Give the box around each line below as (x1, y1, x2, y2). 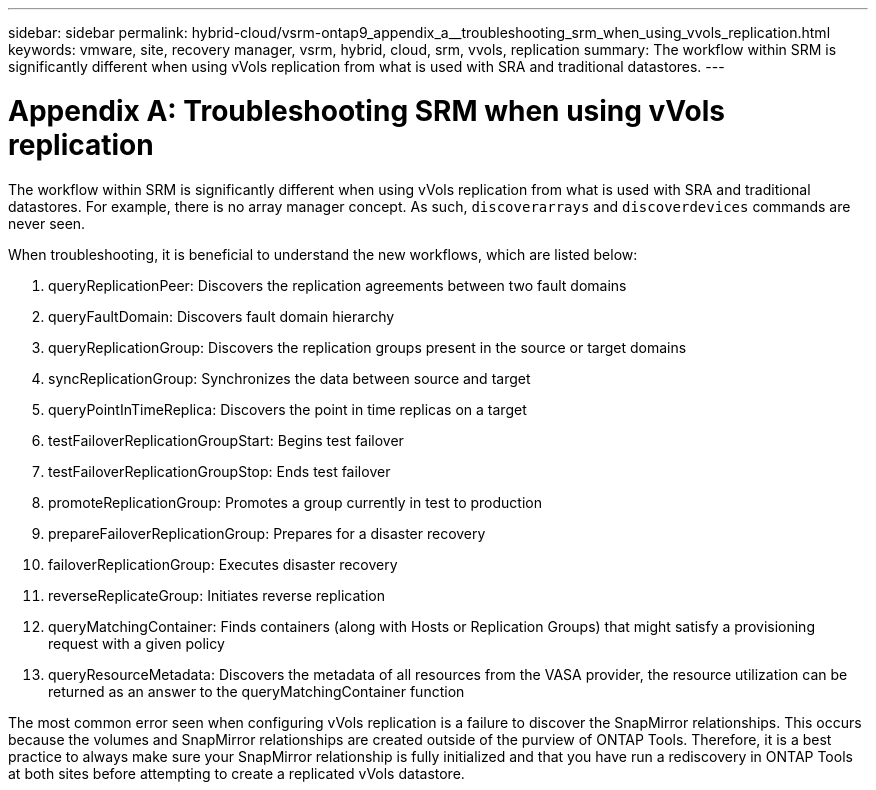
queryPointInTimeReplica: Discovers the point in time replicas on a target (48, 400, 527, 418)
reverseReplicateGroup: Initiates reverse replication (48, 586, 385, 604)
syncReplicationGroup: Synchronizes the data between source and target (48, 369, 531, 387)
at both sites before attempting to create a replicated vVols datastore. (8, 764, 465, 782)
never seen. (8, 214, 86, 232)
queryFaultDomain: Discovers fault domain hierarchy (48, 307, 395, 325)
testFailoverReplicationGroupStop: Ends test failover (48, 462, 391, 480)
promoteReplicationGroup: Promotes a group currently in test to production (48, 493, 542, 511)
